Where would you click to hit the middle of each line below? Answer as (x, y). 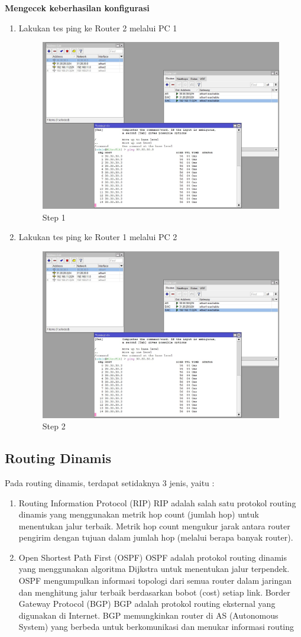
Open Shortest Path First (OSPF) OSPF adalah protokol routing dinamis (153, 557)
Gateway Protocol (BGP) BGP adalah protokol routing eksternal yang (147, 604)
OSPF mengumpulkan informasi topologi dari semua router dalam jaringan (155, 581)
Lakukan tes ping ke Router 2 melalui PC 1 (98, 28)
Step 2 (54, 426)
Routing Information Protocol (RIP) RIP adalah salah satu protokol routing (157, 502)
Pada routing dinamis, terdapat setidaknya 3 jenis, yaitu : (110, 482)
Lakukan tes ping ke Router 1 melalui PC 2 (98, 237)
